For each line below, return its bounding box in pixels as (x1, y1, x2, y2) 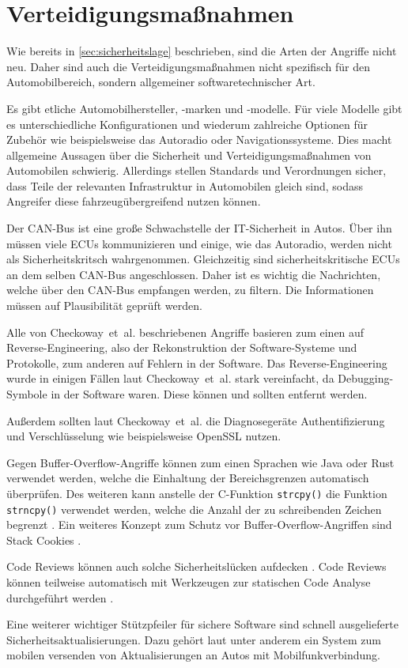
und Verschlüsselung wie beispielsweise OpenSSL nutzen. (6, 428, 281, 444)
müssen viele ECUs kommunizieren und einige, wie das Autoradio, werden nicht (6, 235, 392, 251)
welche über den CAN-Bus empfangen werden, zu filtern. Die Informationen (6, 281, 374, 298)
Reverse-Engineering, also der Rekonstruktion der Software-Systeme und (6, 339, 357, 356)
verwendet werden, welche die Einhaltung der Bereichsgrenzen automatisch (6, 470, 369, 486)
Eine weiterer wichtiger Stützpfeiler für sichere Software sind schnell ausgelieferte (6, 616, 399, 632)
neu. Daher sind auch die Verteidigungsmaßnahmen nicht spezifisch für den (6, 58, 370, 74)
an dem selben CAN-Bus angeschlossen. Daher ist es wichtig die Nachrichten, (6, 266, 381, 282)
